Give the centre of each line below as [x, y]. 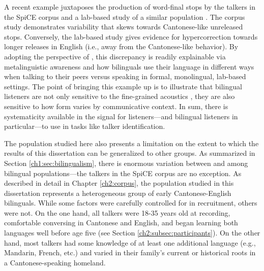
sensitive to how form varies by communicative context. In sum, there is [116, 106]
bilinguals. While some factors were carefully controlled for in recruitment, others [131, 203]
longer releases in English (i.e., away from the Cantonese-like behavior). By [121, 46]
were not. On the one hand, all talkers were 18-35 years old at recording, [117, 212]
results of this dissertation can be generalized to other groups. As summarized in [130, 153]
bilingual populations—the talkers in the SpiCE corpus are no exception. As [123, 173]
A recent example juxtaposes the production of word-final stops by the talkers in [130, 7]
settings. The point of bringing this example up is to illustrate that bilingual [123, 86]
